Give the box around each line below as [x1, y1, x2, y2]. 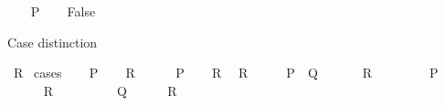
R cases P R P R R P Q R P [13, 63, 439, 82]
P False [30, 2, 96, 20]
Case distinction [7, 32, 98, 51]
